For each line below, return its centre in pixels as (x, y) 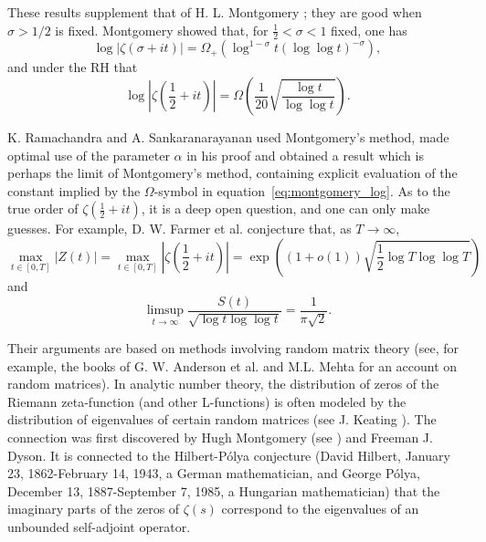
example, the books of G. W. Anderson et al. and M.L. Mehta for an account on (232, 365)
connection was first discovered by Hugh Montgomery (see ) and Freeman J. (220, 437)
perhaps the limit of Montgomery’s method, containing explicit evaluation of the (232, 173)
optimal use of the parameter (89, 155)
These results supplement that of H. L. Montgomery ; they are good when (215, 12)
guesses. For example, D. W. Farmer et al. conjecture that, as (180, 229)
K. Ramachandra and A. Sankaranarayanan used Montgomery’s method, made (228, 137)
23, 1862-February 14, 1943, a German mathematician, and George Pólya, (214, 473)
